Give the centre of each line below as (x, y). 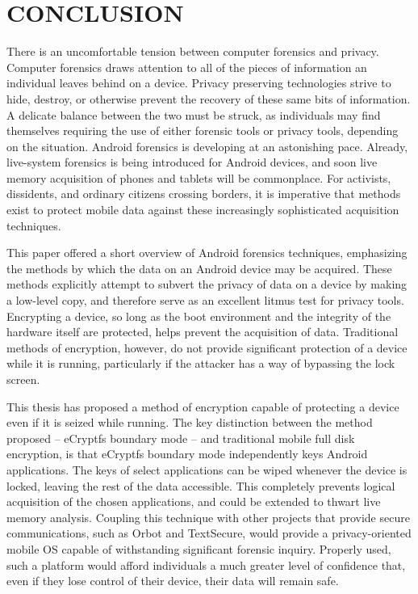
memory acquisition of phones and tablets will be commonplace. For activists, (199, 177)
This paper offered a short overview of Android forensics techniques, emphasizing (207, 253)
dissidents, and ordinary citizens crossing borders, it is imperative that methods (204, 194)
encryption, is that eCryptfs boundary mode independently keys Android (187, 454)
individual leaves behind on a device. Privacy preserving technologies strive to (199, 83)
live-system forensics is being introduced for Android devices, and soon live (192, 162)
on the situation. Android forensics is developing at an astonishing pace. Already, (207, 146)
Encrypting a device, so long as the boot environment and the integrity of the (199, 316)
